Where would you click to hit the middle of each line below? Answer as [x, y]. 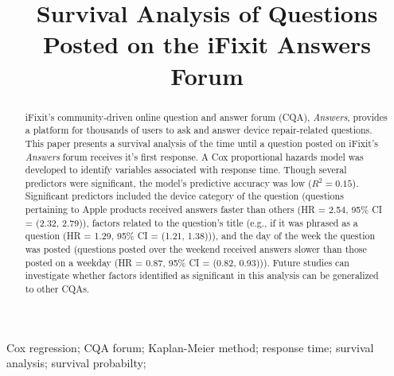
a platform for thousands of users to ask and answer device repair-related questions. [199, 130]
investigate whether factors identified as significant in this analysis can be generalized [202, 275]
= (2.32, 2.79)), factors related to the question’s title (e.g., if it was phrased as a [191, 222]
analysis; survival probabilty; [76, 363]
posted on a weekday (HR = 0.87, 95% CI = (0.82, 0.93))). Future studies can [187, 262]
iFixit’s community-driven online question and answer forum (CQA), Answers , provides [206, 116]
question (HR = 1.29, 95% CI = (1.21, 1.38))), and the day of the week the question [200, 236]
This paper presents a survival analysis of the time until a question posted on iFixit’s [201, 143]
